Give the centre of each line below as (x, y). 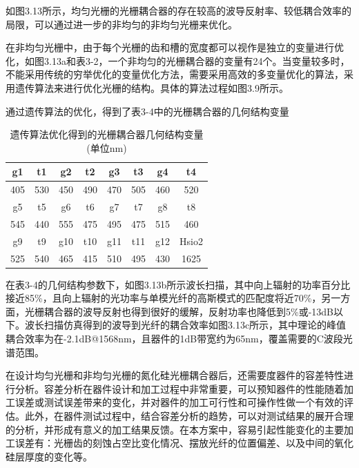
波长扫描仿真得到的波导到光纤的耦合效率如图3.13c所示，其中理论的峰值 (185, 325)
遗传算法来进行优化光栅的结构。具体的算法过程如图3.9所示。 (152, 87)
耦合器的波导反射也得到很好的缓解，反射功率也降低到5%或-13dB (189, 311)
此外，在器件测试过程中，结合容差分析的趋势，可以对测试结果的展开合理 (189, 416)
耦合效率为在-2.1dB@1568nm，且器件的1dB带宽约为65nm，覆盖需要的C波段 (174, 339)
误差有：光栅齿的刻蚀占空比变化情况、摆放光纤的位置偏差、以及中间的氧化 (184, 443)
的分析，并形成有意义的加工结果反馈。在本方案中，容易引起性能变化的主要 (175, 429)
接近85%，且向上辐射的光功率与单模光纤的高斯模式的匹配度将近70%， (164, 298)
